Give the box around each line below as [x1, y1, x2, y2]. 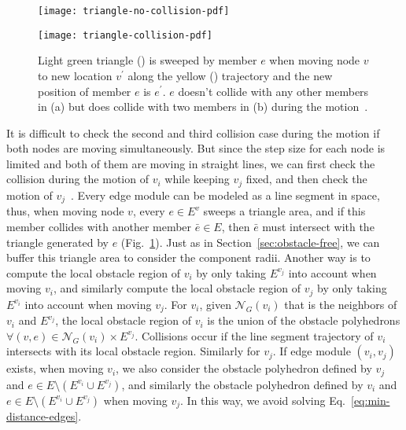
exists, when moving [6, 360, 104, 377]
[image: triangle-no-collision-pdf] [38, 6, 230, 17]
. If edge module [272, 343, 351, 359]
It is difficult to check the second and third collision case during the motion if [6, 124, 380, 141]
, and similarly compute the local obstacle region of [53, 280, 301, 296]
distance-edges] [6, 408, 79, 424]
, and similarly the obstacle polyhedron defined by [121, 376, 364, 392]
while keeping [164, 171, 230, 187]
